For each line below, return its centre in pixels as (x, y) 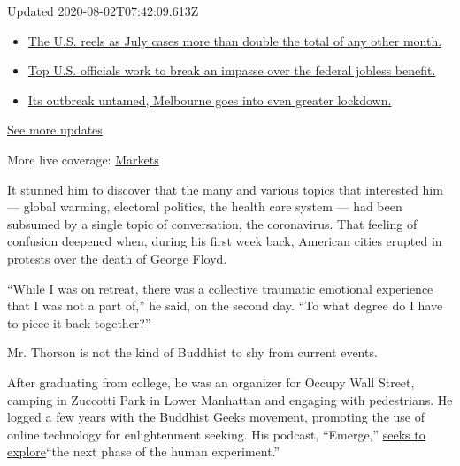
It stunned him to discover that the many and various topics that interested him (225, 189)
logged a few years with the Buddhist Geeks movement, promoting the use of (216, 417)
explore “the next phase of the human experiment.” (144, 451)
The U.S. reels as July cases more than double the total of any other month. (235, 40)
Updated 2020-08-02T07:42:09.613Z (103, 11)
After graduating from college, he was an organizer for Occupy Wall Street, (211, 382)
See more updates (55, 130)
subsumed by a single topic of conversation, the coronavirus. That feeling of (212, 223)
